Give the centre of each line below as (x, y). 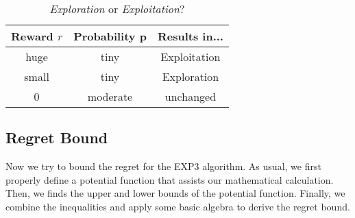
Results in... (190, 36)
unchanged (191, 96)
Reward (32, 36)
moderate (110, 96)
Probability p (110, 36)
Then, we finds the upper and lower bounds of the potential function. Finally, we (175, 193)
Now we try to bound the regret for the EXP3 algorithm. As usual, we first (163, 166)
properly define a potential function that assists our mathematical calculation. (170, 179)
